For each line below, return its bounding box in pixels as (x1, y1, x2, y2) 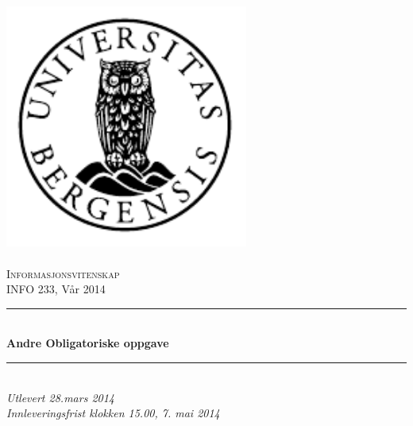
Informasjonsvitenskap (6, 265, 120, 281)
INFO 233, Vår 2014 (6, 281, 106, 297)
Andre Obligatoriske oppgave (6, 335, 169, 351)
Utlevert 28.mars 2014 (6, 389, 114, 405)
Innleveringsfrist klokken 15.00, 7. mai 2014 (6, 405, 220, 421)
